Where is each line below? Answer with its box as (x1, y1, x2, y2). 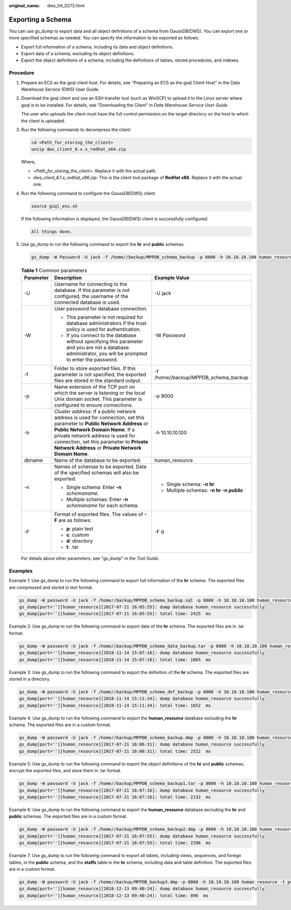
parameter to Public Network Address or (54, 420, 149, 427)
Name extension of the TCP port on (54, 384, 135, 390)
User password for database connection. (54, 306, 148, 312)
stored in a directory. (9, 676, 51, 682)
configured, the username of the (54, 293, 129, 300)
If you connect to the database (66, 332, 137, 339)
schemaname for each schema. (66, 502, 139, 509)
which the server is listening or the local (54, 390, 145, 396)
